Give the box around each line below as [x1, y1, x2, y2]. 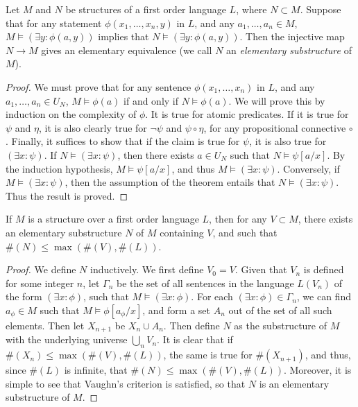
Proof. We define [6, 262, 76, 277]
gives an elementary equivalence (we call [41, 42, 212, 57]
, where [236, 2, 267, 16]
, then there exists [117, 147, 194, 162]
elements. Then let [6, 318, 85, 332]
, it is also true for [249, 134, 327, 148]
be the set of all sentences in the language [116, 275, 294, 290]
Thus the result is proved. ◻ [6, 188, 128, 202]
